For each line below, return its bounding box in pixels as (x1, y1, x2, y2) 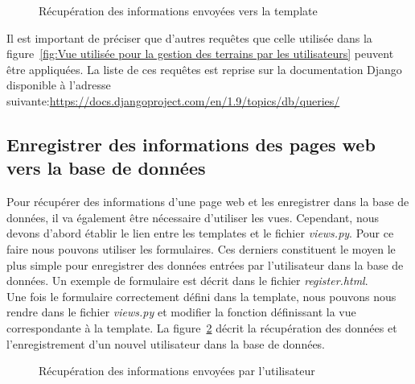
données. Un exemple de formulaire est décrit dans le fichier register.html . (6, 272, 368, 289)
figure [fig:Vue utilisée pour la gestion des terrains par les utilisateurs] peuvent (6, 45, 394, 62)
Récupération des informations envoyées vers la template (39, 2, 318, 19)
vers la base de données (6, 155, 206, 180)
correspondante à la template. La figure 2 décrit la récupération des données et (6, 319, 397, 336)
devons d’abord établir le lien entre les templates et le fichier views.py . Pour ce (6, 225, 394, 242)
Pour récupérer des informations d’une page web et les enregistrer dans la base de (6, 193, 409, 210)
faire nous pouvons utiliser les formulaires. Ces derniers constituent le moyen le (6, 240, 396, 257)
